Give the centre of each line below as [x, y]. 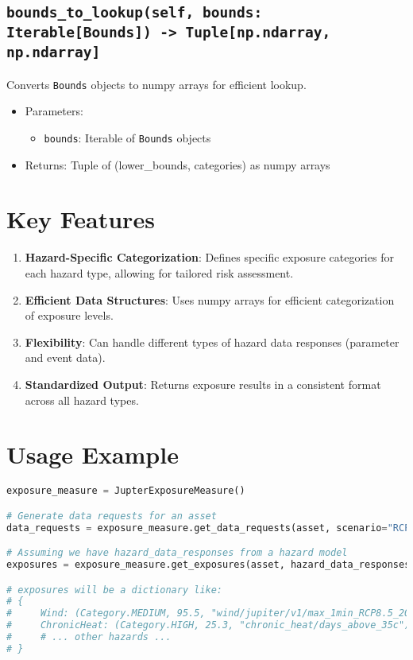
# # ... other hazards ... [89, 637]
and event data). [65, 357]
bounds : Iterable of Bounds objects [127, 137]
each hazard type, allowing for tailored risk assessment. [159, 272]
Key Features [81, 219]
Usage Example [93, 454]
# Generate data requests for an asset [112, 516]
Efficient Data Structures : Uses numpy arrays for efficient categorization [210, 299]
